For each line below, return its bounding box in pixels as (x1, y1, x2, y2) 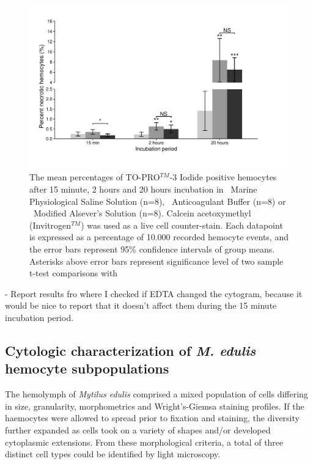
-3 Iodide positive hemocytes (169, 171, 277, 183)
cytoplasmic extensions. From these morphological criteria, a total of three (5, 435, 284, 448)
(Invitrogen (29, 218, 72, 231)
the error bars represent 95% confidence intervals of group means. (29, 243, 275, 256)
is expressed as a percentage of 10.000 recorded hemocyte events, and (29, 230, 289, 243)
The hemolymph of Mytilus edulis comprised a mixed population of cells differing (5, 388, 308, 400)
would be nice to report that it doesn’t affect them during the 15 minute (5, 299, 277, 312)
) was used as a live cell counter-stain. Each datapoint (81, 218, 283, 231)
